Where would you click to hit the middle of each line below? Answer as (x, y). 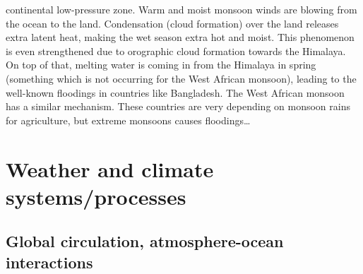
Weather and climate (110, 168)
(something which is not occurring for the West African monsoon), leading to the (181, 78)
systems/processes (96, 196)
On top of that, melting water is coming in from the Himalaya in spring (161, 65)
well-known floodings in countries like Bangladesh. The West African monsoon (175, 92)
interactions (49, 262)
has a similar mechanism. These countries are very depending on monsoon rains (178, 106)
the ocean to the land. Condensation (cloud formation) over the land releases (172, 23)
